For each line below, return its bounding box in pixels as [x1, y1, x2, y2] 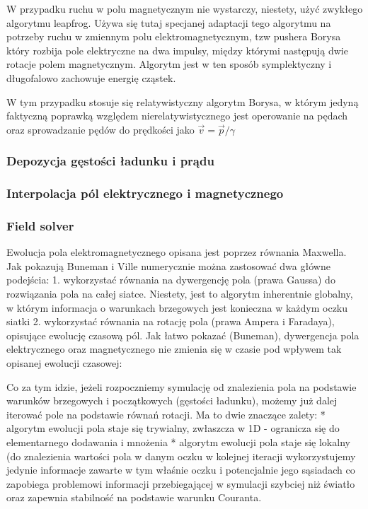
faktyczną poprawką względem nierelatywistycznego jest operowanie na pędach [6, 108, 348, 123]
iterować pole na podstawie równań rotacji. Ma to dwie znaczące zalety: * [6, 406, 326, 421]
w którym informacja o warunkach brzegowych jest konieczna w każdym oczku [6, 300, 348, 315]
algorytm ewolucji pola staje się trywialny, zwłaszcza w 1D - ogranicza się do [6, 421, 340, 435]
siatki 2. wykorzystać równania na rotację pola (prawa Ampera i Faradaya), [6, 314, 335, 329]
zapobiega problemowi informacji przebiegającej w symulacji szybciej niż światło [6, 476, 355, 491]
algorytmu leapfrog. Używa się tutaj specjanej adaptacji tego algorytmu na [6, 15, 331, 30]
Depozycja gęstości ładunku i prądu [6, 152, 214, 170]
